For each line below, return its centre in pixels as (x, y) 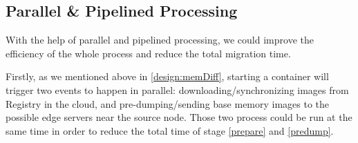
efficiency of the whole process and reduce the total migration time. (148, 53)
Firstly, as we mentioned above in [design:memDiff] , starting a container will (167, 76)
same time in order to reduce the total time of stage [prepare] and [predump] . (170, 130)
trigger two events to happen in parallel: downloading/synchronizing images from (177, 89)
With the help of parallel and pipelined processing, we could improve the (160, 40)
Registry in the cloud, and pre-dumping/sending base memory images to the (168, 103)
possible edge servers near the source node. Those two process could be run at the (179, 117)
